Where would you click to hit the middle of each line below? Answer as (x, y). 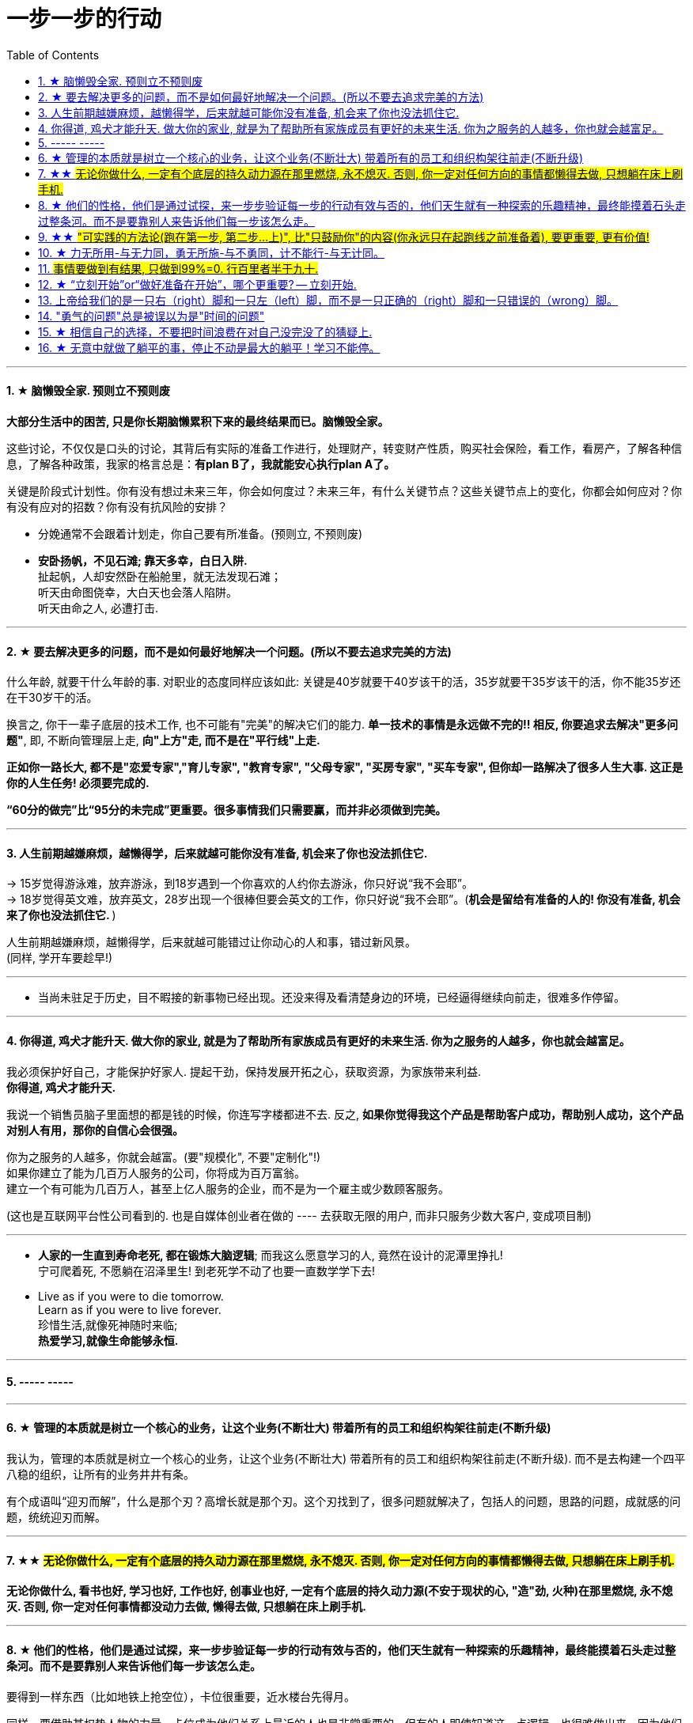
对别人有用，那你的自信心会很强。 (95, 1130)
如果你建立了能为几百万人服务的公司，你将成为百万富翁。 (156, 1172)
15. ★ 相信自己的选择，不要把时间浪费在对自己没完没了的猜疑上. (205, 331)
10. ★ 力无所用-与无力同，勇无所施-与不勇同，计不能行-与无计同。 (212, 252)
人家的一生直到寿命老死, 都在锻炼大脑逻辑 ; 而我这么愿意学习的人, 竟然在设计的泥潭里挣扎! (271, 1255)
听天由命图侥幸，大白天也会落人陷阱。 (138, 592)
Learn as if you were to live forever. (130, 1309)
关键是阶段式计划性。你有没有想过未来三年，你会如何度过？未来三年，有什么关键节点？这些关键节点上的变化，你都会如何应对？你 (344, 490)
